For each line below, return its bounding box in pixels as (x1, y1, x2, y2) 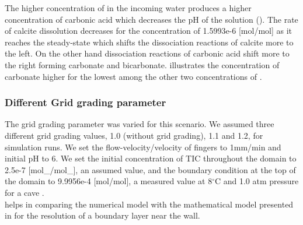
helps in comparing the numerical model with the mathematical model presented (5, 198, 294, 210)
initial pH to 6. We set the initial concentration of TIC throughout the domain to (5, 152, 297, 164)
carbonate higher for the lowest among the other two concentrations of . (5, 70, 262, 82)
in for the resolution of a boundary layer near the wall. (5, 209, 200, 222)
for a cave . (5, 186, 44, 198)
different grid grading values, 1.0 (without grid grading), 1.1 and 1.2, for (5, 129, 263, 141)
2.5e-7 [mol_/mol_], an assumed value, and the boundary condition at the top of (5, 163, 296, 175)
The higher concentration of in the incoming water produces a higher (5, 2, 252, 13)
